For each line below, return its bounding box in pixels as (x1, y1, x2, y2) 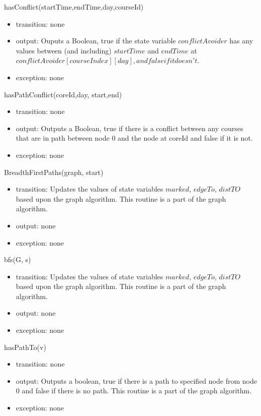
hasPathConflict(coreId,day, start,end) (4, 89, 122, 99)
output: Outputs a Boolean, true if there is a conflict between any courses (16, 123, 243, 133)
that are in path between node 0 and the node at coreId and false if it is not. (16, 133, 253, 143)
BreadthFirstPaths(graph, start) (4, 166, 104, 177)
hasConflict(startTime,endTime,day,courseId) (4, 2, 144, 12)
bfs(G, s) (4, 254, 31, 265)
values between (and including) (16, 45, 112, 55)
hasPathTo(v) (4, 341, 46, 352)
